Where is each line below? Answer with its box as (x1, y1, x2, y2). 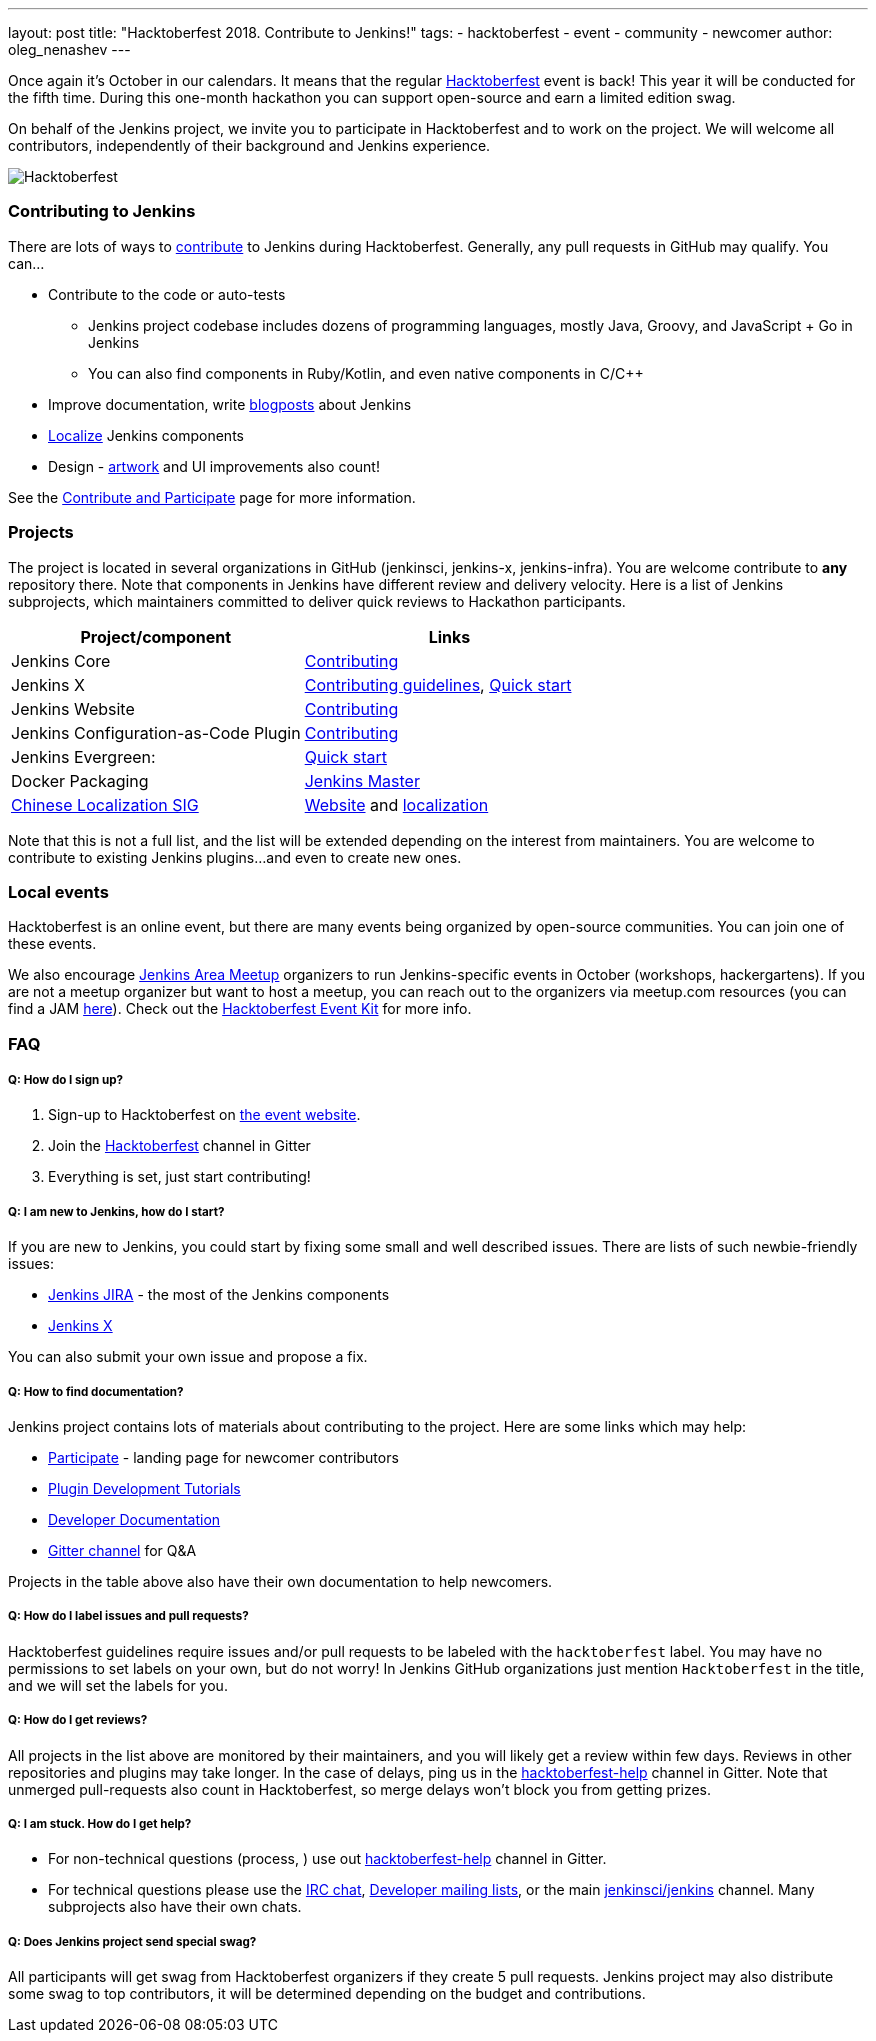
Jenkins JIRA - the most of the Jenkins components (48, 1286, 390, 1304)
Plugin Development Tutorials (48, 1479, 241, 1497)
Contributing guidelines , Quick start (304, 674, 572, 695)
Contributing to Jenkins (8, 201, 196, 222)
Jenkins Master (304, 770, 420, 791)
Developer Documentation (48, 1510, 221, 1528)
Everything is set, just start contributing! (48, 1168, 311, 1186)
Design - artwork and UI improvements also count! (48, 457, 380, 475)
